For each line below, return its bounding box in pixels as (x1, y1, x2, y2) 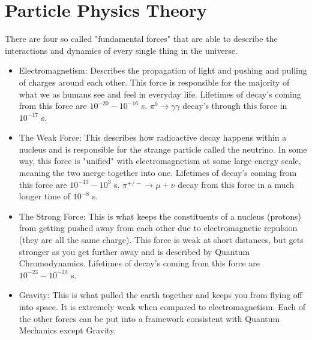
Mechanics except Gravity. (19, 324, 116, 336)
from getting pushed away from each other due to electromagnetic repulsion (19, 221, 298, 234)
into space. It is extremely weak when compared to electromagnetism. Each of (19, 300, 306, 312)
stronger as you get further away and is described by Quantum (19, 245, 250, 257)
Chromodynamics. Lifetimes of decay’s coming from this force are (19, 257, 260, 269)
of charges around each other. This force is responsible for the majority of (19, 75, 290, 88)
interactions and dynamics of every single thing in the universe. (5, 44, 238, 56)
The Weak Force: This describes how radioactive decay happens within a (19, 131, 287, 144)
